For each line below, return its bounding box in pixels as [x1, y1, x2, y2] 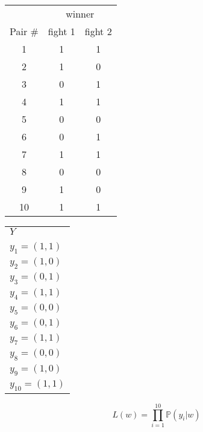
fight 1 [48, 24, 75, 38]
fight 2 [84, 24, 112, 38]
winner [66, 7, 95, 21]
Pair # [10, 24, 39, 38]
